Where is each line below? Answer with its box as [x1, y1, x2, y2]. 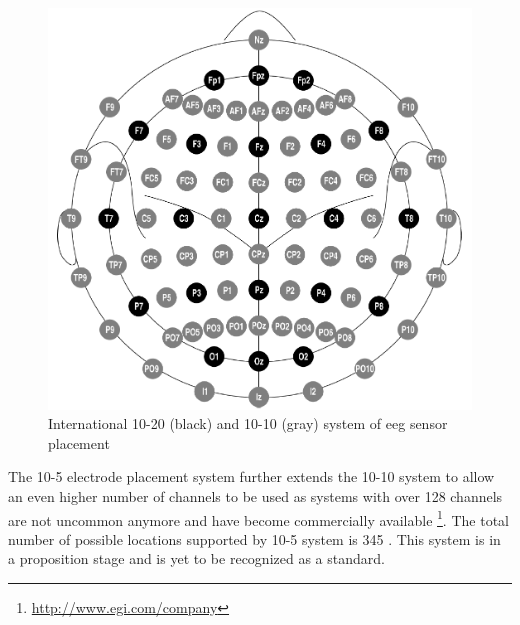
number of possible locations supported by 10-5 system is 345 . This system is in [8, 528, 501, 549]
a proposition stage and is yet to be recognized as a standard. [8, 548, 385, 569]
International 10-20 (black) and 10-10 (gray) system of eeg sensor [48, 413, 448, 434]
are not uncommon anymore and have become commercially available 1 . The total [8, 506, 509, 530]
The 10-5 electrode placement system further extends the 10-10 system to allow [8, 466, 495, 487]
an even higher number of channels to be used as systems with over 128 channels [8, 485, 503, 506]
